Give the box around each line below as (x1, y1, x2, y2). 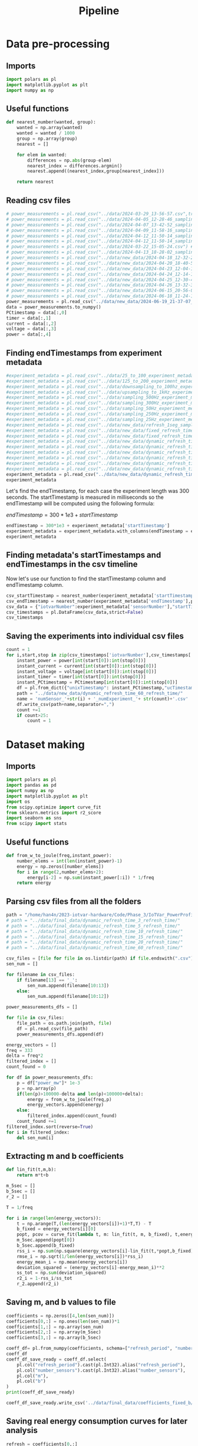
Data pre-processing (6, 37, 110, 51)
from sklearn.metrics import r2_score (6, 810, 101, 816)
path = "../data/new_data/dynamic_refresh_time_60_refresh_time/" (16, 691, 183, 696)
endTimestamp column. (6, 581, 64, 588)
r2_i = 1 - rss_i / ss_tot (16, 1276, 72, 1281)
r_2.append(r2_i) (16, 1281, 60, 1287)
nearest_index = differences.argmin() (27, 163, 123, 169)
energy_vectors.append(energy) (27, 1102, 104, 1108)
